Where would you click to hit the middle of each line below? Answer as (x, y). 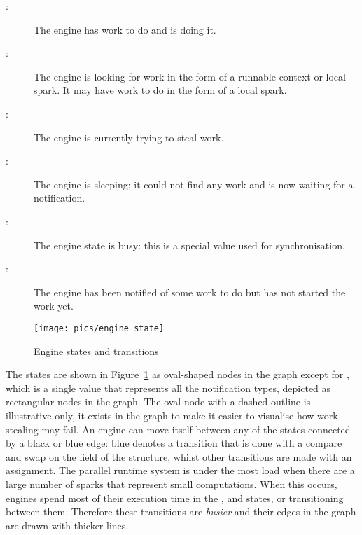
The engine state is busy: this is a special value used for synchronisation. (189, 245)
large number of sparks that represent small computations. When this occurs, (172, 484)
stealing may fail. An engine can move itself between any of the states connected (178, 429)
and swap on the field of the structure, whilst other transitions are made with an (179, 456)
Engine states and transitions (96, 350)
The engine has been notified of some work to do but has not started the (190, 292)
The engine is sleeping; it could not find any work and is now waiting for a (194, 184)
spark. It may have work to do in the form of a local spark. (160, 90)
